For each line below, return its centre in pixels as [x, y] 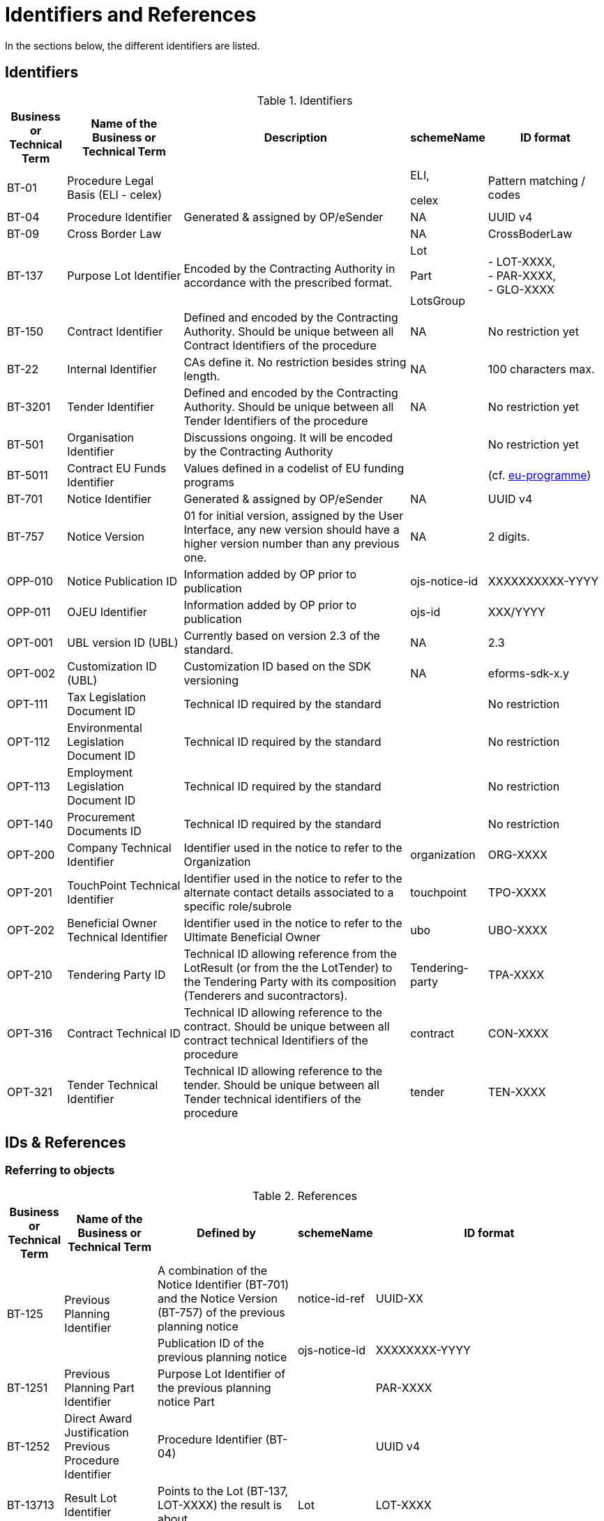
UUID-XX [399, 1298]
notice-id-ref [332, 1298]
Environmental [105, 727]
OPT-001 [30, 642]
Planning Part [99, 1387]
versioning [211, 680]
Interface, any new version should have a [292, 529]
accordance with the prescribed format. [288, 282]
